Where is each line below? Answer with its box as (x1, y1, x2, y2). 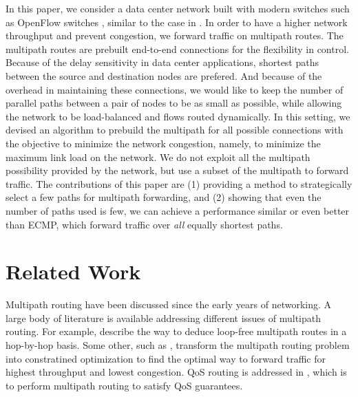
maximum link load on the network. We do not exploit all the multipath (6, 149, 310, 164)
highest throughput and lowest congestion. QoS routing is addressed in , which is (6, 365, 347, 379)
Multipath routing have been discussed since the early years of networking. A (6, 297, 332, 312)
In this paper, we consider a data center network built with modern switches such (6, 1, 350, 15)
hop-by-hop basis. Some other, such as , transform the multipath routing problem (6, 338, 350, 352)
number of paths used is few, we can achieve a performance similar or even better (6, 203, 350, 217)
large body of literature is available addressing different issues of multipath (6, 310, 322, 325)
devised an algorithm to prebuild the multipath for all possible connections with (6, 122, 344, 137)
